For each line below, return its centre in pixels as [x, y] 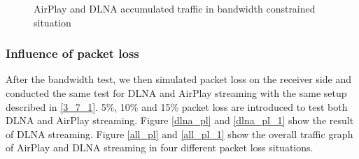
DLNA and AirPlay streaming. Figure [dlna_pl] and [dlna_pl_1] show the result [180, 120]
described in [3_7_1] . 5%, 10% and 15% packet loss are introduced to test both [177, 106]
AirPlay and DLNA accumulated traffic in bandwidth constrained [175, 8]
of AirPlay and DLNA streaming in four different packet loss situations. [160, 147]
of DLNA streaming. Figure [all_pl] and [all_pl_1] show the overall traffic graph [179, 134]
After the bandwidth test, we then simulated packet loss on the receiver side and [178, 79]
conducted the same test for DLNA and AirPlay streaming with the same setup [176, 93]
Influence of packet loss [72, 53]
